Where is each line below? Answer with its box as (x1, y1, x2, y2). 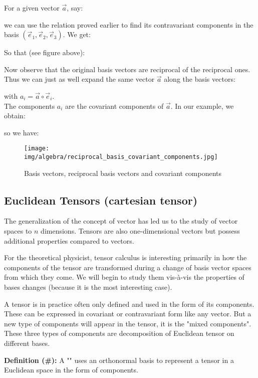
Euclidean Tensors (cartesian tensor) (4, 192, 198, 208)
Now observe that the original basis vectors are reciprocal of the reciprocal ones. (4, 64, 250, 74)
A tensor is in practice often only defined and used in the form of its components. (4, 298, 254, 309)
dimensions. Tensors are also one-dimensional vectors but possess (41, 226, 240, 236)
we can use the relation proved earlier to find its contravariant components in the (4, 19, 253, 30)
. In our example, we (170, 100, 234, 111)
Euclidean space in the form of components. (4, 364, 138, 375)
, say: (67, 3, 83, 13)
